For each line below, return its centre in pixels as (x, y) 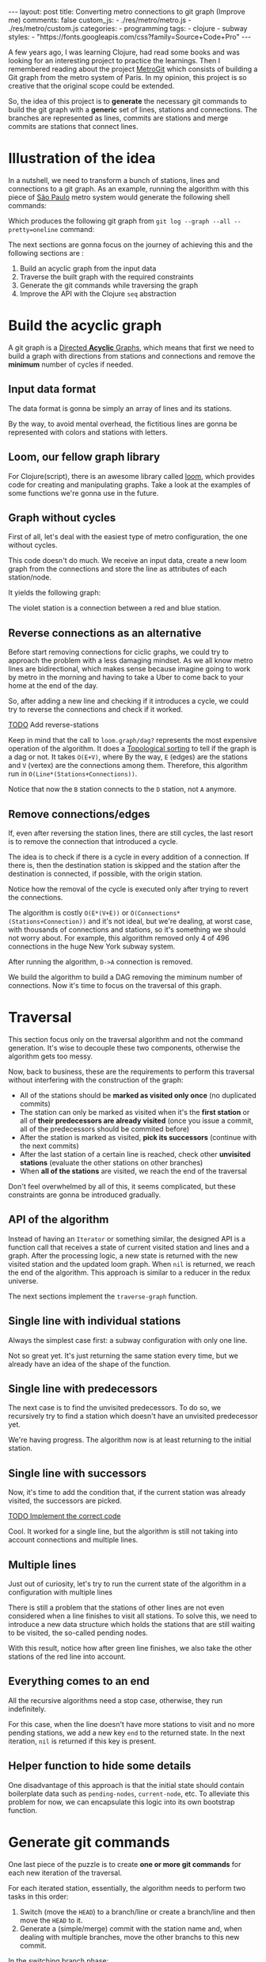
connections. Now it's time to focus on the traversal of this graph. (115, 985)
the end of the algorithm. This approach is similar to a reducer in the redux (129, 1272)
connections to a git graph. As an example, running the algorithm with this (129, 188)
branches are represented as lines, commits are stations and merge (118, 118)
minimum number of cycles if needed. (71, 364)
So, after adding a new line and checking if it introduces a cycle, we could (129, 701)
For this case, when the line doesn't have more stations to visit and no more (131, 1724)
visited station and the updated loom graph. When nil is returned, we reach (132, 1264)
